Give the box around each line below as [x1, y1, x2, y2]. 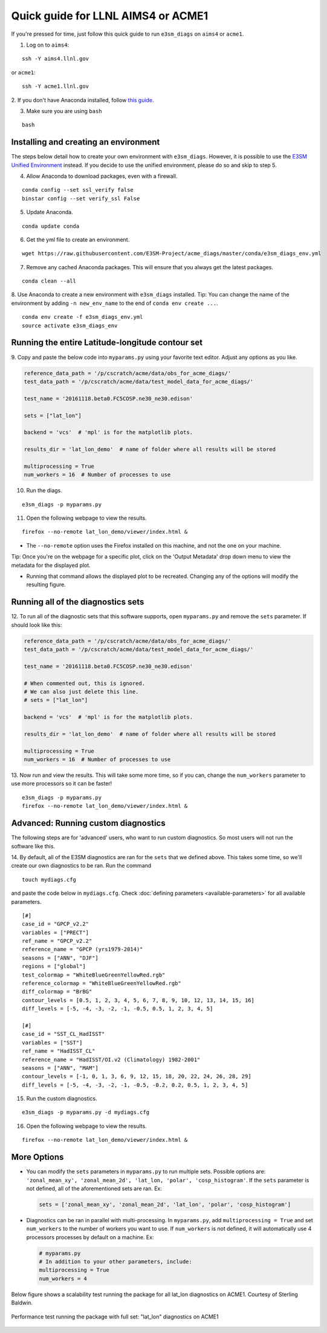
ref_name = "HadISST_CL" [22, 1047, 96, 1055]
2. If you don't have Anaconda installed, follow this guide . [11, 96, 154, 103]
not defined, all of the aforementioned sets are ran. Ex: [26, 1185, 163, 1192]
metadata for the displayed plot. [11, 562, 91, 569]
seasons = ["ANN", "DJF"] [22, 954, 99, 961]
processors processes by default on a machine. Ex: [26, 1233, 154, 1240]
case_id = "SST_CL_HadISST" [22, 1030, 105, 1038]
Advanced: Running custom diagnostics [11, 818, 166, 828]
